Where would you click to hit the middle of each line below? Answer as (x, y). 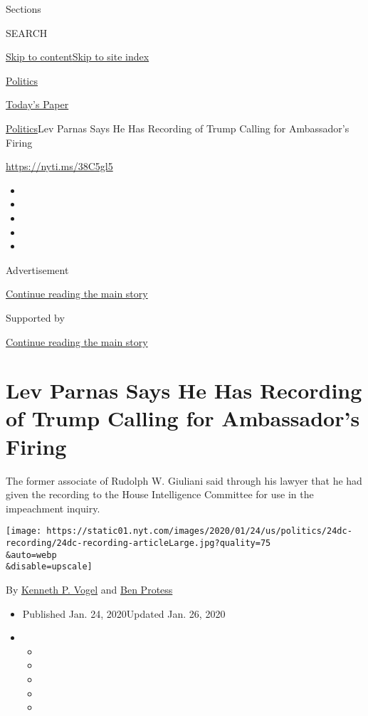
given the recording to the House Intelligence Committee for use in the (160, 494)
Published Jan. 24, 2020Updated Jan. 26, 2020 (124, 613)
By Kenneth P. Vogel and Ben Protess (89, 589)
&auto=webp (31, 555)
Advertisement (37, 269)
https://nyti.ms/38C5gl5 (59, 166)
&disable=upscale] (49, 567)
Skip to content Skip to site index (78, 57)
